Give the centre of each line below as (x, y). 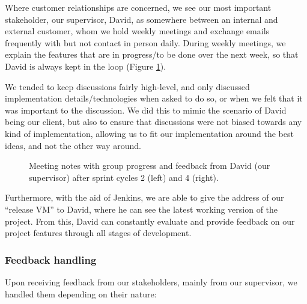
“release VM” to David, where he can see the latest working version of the (141, 209)
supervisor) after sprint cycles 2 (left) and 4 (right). (124, 177)
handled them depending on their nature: (81, 293)
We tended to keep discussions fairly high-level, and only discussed (127, 86)
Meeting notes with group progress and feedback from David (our (150, 166)
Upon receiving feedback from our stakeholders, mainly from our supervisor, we (151, 281)
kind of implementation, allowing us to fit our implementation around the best (149, 133)
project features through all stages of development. (98, 233)
